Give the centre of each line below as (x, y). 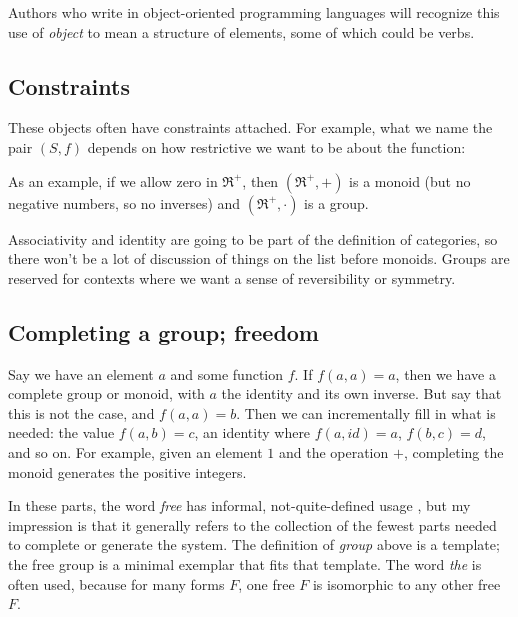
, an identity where (252, 432)
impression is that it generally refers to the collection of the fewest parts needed (252, 524)
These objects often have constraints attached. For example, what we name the (250, 127)
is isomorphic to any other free (406, 583)
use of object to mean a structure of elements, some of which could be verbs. (241, 31)
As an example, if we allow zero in (113, 180)
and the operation (333, 451)
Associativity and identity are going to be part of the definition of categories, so (253, 238)
